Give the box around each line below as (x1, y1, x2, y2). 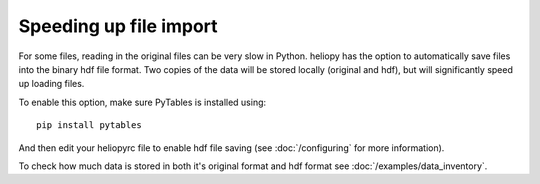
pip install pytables (36, 120, 142, 131)
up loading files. (18, 78, 85, 90)
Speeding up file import (18, 15, 219, 37)
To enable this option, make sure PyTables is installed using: (18, 96, 267, 108)
